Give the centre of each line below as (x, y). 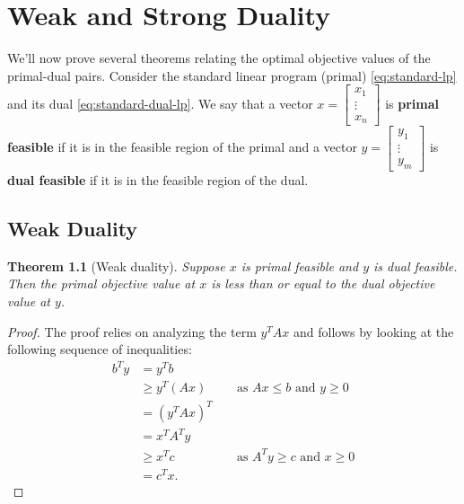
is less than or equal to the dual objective (323, 283)
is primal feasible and (300, 265)
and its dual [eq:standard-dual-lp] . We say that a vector (160, 103)
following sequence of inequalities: (100, 349)
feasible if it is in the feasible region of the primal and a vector (182, 147)
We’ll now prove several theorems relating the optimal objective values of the (219, 58)
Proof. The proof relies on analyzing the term (132, 331)
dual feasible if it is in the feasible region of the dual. (158, 180)
